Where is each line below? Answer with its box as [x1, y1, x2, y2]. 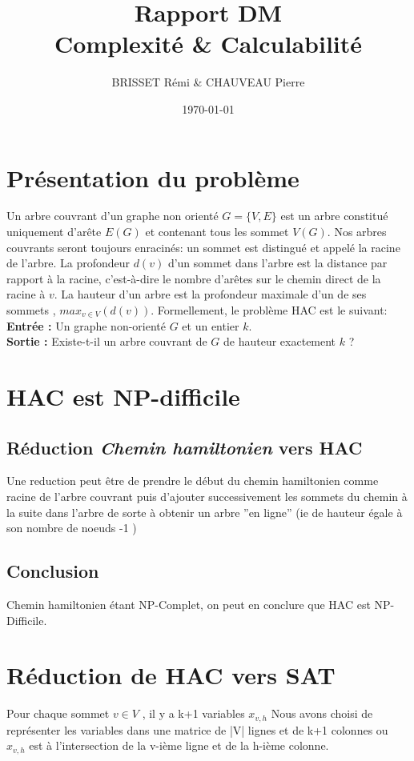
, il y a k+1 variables [142, 705, 245, 722]
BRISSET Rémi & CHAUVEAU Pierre [111, 74, 305, 90]
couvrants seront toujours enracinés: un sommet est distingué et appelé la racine [6, 238, 400, 255]
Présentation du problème [6, 161, 299, 194]
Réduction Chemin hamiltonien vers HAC [6, 435, 363, 459]
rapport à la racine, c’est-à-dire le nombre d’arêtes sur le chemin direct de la [6, 270, 381, 286]
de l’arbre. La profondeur [6, 254, 130, 271]
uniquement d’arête [6, 223, 102, 240]
